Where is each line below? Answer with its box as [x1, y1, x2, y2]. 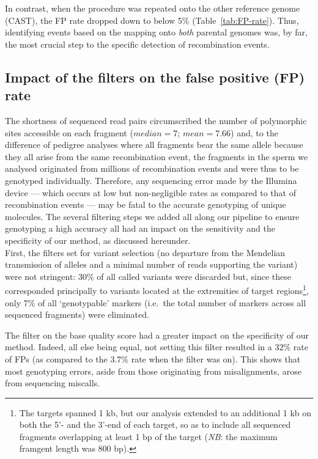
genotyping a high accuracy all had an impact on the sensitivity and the [5, 222, 275, 235]
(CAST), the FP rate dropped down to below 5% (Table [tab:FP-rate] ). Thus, [5, 13, 299, 26]
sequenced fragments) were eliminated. [5, 308, 149, 321]
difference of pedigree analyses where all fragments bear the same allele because [5, 138, 303, 151]
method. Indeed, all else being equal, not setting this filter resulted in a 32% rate [5, 340, 308, 353]
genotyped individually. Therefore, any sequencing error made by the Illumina [5, 174, 297, 186]
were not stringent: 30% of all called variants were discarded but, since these [5, 270, 291, 282]
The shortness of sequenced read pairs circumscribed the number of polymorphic [5, 114, 307, 127]
